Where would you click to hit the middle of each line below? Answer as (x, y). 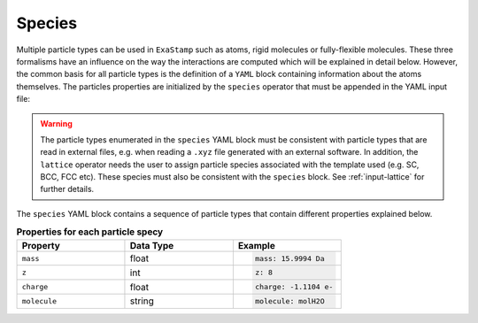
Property (41, 245)
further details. (67, 189)
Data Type (152, 245)
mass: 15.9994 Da (290, 258)
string (142, 301)
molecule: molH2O (290, 301)
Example (257, 245)
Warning (56, 123)
